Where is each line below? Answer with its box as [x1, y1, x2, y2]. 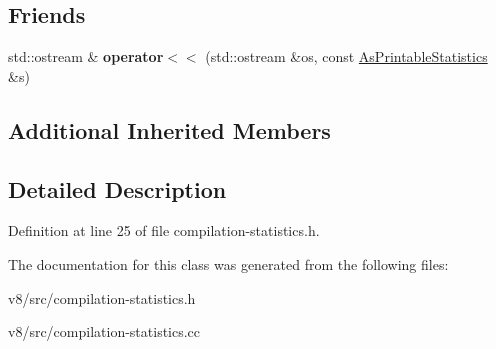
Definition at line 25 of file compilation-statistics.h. [8, 220, 320, 241]
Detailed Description [8, 173, 227, 204]
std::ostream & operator [8, 46, 164, 67]
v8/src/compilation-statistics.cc [8, 321, 201, 342]
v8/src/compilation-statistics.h [8, 287, 196, 308]
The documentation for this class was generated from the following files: [8, 253, 449, 274]
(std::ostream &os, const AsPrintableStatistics [205, 46, 488, 67]
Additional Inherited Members [8, 114, 331, 145]
